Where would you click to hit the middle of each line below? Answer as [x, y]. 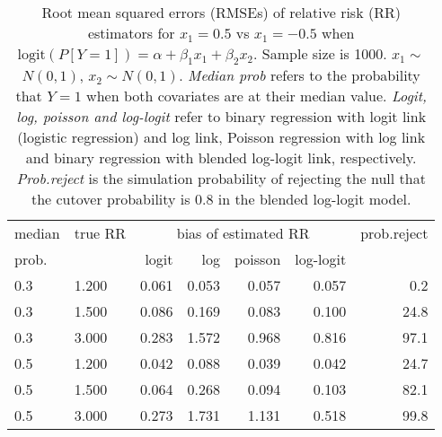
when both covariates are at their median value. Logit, [256, 96]
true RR [100, 233]
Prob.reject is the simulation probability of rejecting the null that [221, 179]
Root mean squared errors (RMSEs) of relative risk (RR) [221, 12]
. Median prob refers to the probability [300, 75]
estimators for [131, 33]
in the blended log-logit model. [314, 199]
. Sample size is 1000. [320, 53]
